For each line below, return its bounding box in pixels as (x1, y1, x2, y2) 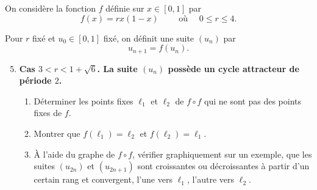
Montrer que (34, 127, 80, 140)
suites (34, 159, 55, 172)
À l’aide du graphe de (34, 147, 115, 160)
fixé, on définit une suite (103, 31, 194, 44)
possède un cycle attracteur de (168, 62, 299, 75)
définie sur (105, 2, 144, 14)
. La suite (97, 62, 138, 75)
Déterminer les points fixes (34, 94, 134, 107)
